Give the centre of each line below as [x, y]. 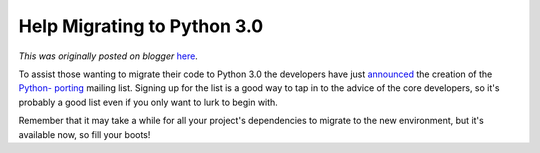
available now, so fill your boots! [84, 134]
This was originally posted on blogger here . [108, 56]
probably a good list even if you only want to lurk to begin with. [148, 102]
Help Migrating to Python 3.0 [141, 26]
